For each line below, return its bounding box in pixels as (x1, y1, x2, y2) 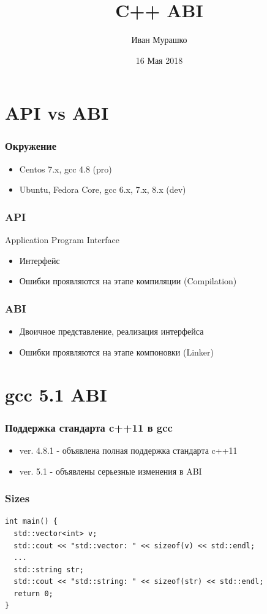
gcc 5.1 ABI (5, 381, 107, 406)
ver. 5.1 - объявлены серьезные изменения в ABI (19, 464, 202, 477)
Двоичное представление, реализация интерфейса (19, 325, 204, 338)
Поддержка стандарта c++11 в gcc (5, 419, 173, 435)
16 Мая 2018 (135, 53, 183, 66)
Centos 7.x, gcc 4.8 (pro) (19, 162, 112, 175)
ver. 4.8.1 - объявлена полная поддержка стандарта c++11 (19, 443, 238, 456)
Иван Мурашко (131, 33, 187, 46)
